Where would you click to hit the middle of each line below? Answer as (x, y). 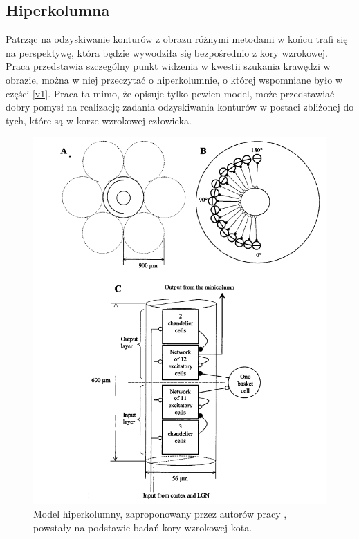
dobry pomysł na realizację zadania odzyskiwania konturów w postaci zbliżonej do (180, 107)
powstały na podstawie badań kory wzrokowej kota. (143, 527)
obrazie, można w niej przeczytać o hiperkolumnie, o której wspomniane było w (174, 79)
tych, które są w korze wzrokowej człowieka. (99, 120)
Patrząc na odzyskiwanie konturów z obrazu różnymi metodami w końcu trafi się (177, 39)
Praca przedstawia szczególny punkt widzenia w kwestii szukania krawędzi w (168, 66)
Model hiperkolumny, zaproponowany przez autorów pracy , (160, 514)
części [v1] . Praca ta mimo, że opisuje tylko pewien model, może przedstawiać (170, 93)
